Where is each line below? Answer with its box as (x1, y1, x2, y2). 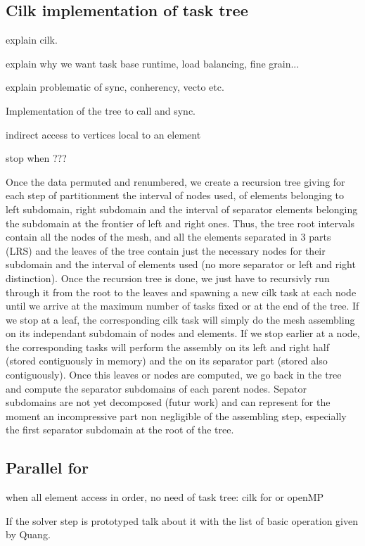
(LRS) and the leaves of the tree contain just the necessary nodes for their (6, 243, 326, 258)
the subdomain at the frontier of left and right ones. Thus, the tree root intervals (6, 215, 355, 230)
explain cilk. (6, 32, 58, 47)
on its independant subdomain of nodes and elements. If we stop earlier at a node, (6, 326, 360, 341)
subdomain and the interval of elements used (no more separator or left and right (6, 257, 356, 272)
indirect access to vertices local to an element (6, 127, 201, 141)
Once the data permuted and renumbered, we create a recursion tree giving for (6, 174, 345, 189)
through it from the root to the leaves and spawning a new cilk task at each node (6, 284, 357, 299)
